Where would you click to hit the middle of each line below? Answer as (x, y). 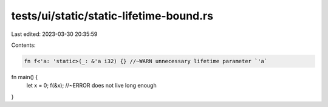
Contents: (23, 45)
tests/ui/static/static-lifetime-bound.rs (112, 16)
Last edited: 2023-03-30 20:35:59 (54, 34)
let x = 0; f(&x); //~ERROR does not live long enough (92, 86)
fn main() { (25, 77)
